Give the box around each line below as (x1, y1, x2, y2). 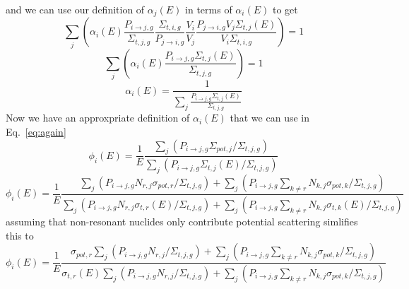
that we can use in (230, 110, 309, 125)
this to (6, 228, 34, 242)
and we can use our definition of (6, 2, 145, 16)
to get (272, 2, 298, 16)
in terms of (185, 2, 232, 16)
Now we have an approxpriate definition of (6, 110, 190, 125)
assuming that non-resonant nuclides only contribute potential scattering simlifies (6, 213, 358, 228)
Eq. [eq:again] (6, 124, 66, 138)
